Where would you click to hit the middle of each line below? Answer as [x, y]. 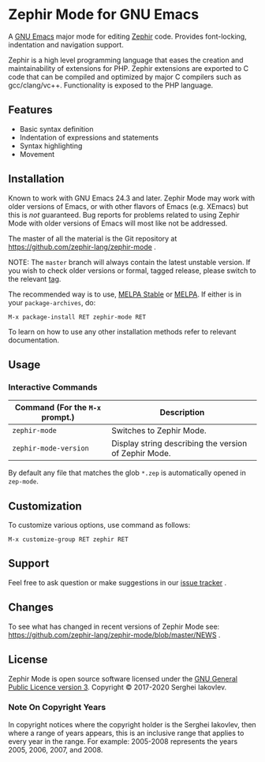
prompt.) [58, 417]
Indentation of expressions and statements [89, 137]
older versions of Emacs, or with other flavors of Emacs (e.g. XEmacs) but [128, 206]
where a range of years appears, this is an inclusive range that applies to [126, 733]
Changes [31, 608]
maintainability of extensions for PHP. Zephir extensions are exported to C [129, 68]
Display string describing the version [179, 443]
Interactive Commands [53, 387]
